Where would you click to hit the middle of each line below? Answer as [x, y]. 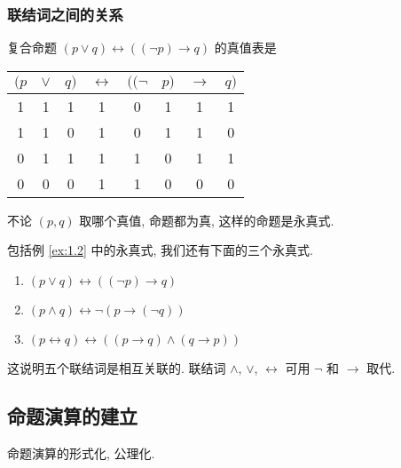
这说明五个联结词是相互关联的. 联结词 [117, 368]
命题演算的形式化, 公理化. [81, 452]
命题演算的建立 [72, 415]
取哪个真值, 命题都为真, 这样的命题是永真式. [207, 220]
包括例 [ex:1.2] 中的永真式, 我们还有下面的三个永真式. [160, 250]
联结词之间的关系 [65, 14]
